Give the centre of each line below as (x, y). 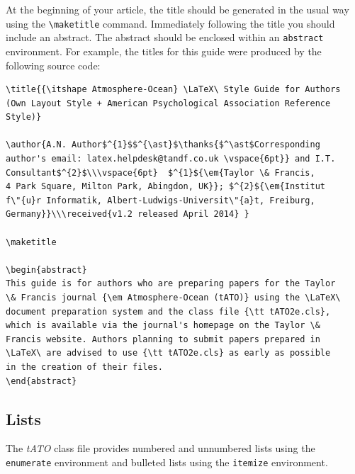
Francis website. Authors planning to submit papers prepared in (163, 339)
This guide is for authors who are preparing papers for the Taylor (171, 284)
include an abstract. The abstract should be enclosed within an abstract (165, 37)
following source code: (53, 65)
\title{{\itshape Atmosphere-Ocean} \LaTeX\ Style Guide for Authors (173, 90)
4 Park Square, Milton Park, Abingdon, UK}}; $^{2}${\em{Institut (166, 187)
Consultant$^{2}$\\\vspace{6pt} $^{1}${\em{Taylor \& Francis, (160, 173)
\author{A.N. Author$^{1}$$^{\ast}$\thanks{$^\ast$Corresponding (163, 145)
